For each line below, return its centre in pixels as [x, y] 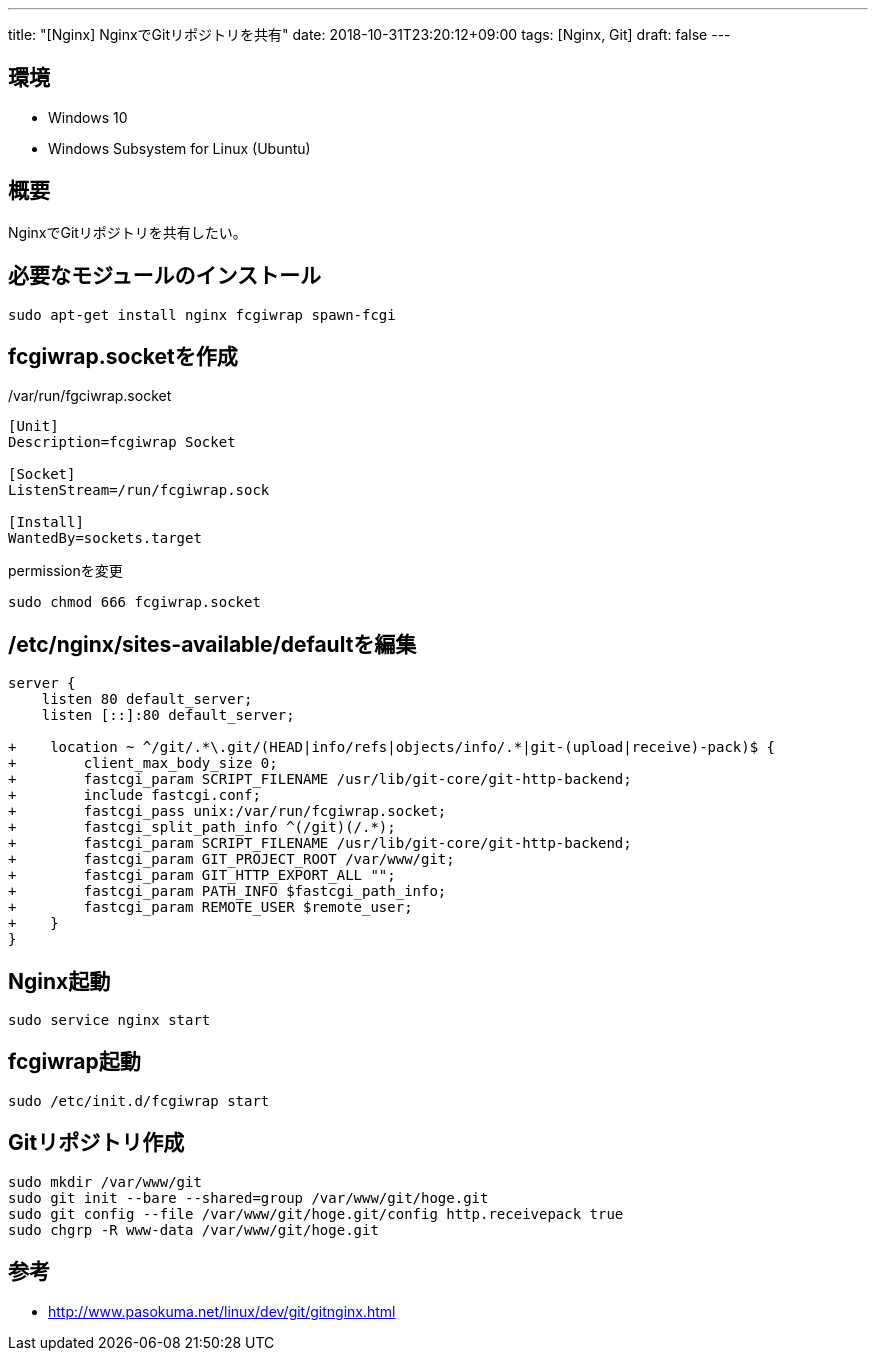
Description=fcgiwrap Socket [122, 442]
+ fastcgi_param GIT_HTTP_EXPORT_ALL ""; [202, 875]
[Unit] [33, 426]
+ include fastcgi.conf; [134, 795]
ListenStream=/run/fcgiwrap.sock [139, 490]
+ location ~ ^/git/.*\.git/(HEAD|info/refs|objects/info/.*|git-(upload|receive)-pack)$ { [392, 747]
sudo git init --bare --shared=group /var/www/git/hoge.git [248, 1197]
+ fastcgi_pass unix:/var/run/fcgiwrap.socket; [227, 811]
